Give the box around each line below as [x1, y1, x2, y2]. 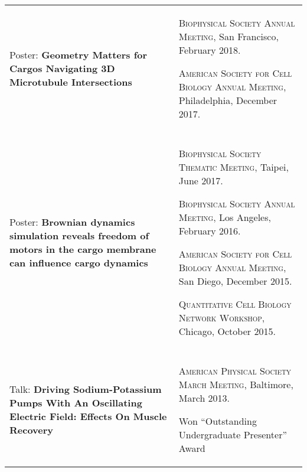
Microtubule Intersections [9, 75, 132, 89]
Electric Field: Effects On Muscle [9, 409, 167, 423]
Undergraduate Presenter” [178, 428, 287, 441]
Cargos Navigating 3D [9, 61, 115, 75]
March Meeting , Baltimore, [178, 377, 293, 391]
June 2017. [178, 174, 223, 187]
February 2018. [178, 43, 241, 57]
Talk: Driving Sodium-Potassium [9, 382, 162, 396]
